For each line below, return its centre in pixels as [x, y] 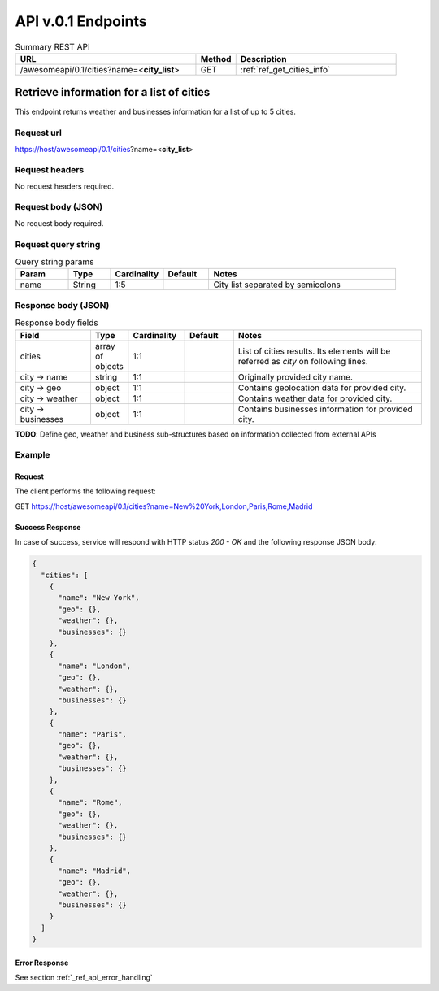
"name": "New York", [99, 598]
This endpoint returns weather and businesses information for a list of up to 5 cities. [156, 112]
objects [109, 366]
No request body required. [59, 223]
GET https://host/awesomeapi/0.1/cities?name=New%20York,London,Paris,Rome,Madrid [164, 506]
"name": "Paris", [93, 735]
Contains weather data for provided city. [315, 398]
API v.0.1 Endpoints [81, 21]
